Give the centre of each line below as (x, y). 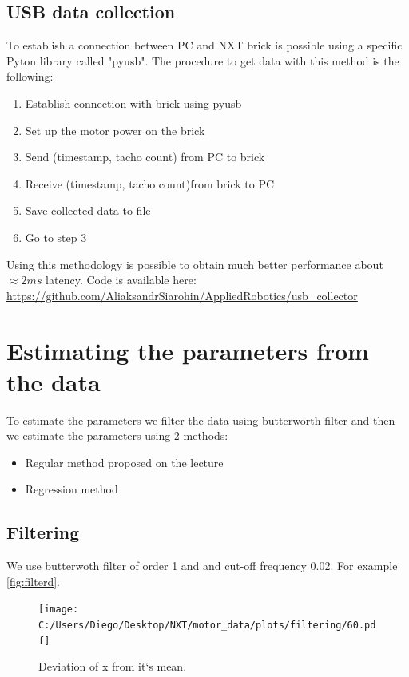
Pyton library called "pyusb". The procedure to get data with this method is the (203, 60)
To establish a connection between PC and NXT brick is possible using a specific (204, 45)
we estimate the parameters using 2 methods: (117, 435)
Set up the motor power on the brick (115, 130)
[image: (59, 610)
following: (30, 76)
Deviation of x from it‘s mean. (113, 666)
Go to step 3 (56, 237)
